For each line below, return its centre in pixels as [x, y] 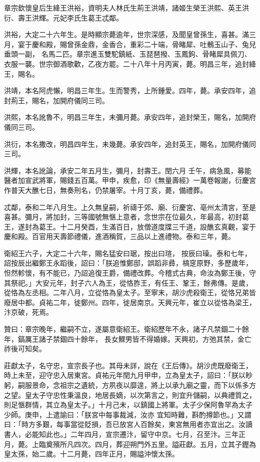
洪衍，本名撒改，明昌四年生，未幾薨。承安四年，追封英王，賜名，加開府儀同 [130, 144]
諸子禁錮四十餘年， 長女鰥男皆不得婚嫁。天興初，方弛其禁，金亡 [145, 338]
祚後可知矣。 [25, 349]
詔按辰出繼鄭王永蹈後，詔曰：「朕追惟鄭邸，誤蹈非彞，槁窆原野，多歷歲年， [128, 263]
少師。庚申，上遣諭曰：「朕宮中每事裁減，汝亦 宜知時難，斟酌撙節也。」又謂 [128, 414]
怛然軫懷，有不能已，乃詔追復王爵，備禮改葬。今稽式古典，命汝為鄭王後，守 [130, 273]
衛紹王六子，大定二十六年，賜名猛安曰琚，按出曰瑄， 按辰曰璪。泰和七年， [128, 253]
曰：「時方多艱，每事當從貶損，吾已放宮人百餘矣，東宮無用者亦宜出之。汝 [125, 424]
